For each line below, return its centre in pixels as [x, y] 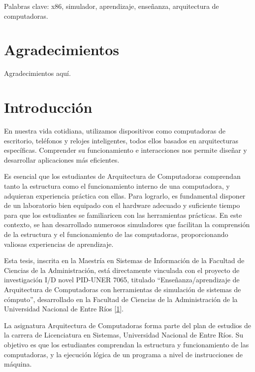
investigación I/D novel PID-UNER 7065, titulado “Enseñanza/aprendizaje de [122, 280]
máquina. [18, 364]
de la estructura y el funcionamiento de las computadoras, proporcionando [116, 234]
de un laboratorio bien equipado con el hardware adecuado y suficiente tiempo [122, 205]
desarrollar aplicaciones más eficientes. [62, 159]
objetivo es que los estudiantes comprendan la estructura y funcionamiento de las [127, 344]
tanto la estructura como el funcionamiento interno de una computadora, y [117, 186]
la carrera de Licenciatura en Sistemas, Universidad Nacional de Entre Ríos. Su [124, 335]
